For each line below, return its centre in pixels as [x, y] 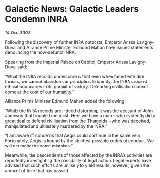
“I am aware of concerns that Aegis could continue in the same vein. [73, 135]
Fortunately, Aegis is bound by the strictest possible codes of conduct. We [80, 140]
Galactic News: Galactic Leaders [72, 9]
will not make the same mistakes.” [39, 146]
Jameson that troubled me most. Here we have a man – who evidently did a [80, 115]
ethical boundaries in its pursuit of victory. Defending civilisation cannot [77, 86]
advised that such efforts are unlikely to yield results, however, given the [77, 165]
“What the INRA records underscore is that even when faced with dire [75, 76]
